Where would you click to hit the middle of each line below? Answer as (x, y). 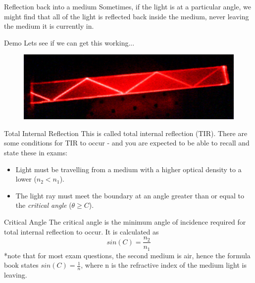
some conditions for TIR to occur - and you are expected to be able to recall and (127, 143)
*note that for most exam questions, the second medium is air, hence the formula (127, 255)
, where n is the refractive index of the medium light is (164, 265)
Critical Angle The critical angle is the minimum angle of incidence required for (125, 221)
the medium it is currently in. (49, 26)
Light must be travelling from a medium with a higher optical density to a (128, 169)
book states (21, 265)
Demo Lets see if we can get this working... (69, 42)
